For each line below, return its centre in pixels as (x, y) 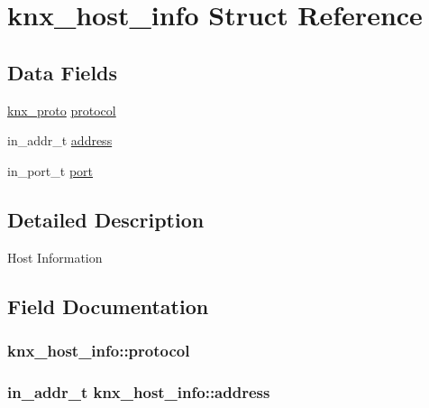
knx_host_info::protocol (99, 350)
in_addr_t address (60, 140)
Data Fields (63, 72)
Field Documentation (108, 306)
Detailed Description (106, 219)
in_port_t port (50, 170)
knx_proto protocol (62, 110)
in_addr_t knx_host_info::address (139, 391)
